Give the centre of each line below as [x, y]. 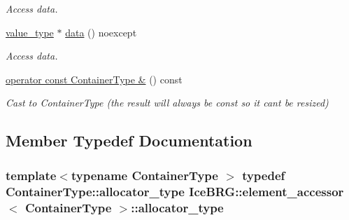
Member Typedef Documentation [129, 140]
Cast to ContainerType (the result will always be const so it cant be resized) [167, 103]
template [31, 175]
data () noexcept [101, 32]
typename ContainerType [144, 175]
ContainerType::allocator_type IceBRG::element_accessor [175, 191]
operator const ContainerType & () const [94, 79]
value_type [30, 32]
